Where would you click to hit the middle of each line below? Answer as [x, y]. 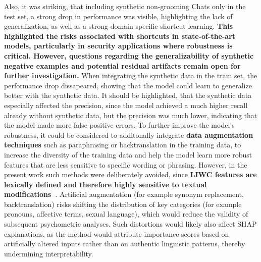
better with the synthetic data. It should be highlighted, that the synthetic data [128, 95]
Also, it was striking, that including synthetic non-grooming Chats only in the [125, 6]
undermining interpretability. [49, 253]
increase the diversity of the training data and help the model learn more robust [128, 154]
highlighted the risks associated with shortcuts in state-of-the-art [120, 36]
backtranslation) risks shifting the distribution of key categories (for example [123, 204]
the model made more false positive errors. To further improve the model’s [119, 125]
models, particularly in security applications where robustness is [118, 46]
